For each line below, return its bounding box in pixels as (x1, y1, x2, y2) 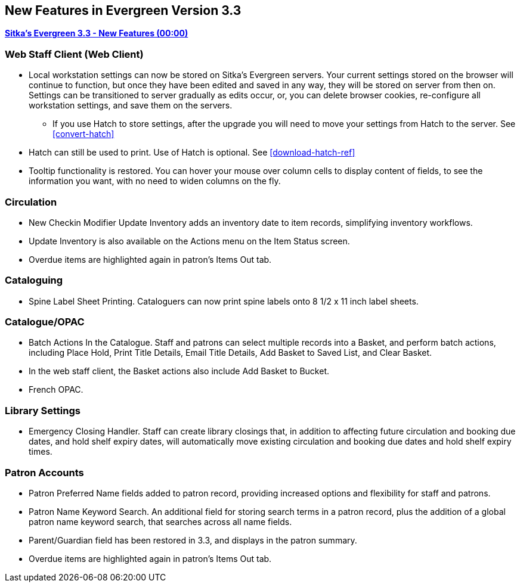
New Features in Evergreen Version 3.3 (5, 3, 242, 18)
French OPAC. (29, 384, 83, 395)
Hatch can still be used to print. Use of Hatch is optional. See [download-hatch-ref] (29, 147, 355, 158)
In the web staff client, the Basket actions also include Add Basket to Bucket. (29, 366, 329, 377)
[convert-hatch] (52, 129, 114, 139)
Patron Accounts (5, 466, 84, 479)
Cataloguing (5, 274, 63, 287)
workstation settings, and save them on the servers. (29, 100, 233, 111)
